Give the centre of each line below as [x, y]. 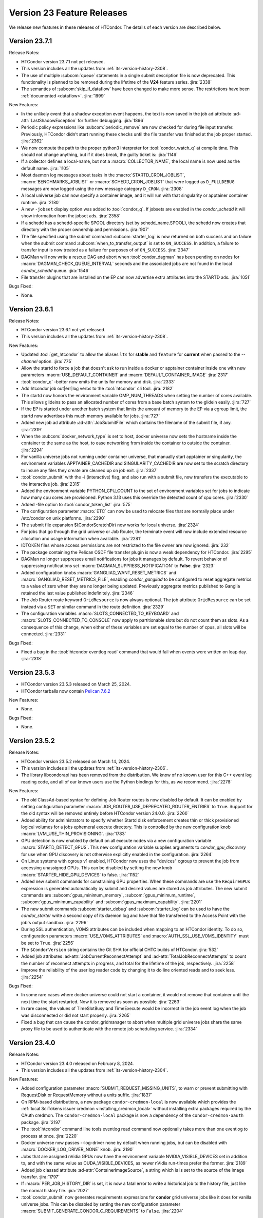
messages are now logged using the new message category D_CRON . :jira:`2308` [102, 189]
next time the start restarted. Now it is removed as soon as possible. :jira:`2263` [101, 1002]
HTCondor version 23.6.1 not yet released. [63, 330]
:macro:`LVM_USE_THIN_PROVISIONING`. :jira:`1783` [74, 834]
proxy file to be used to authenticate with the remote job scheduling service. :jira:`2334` [109, 1029]
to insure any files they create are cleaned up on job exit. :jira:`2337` [90, 470]
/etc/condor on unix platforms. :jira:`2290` [63, 518]
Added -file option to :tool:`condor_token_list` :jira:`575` [76, 504]
